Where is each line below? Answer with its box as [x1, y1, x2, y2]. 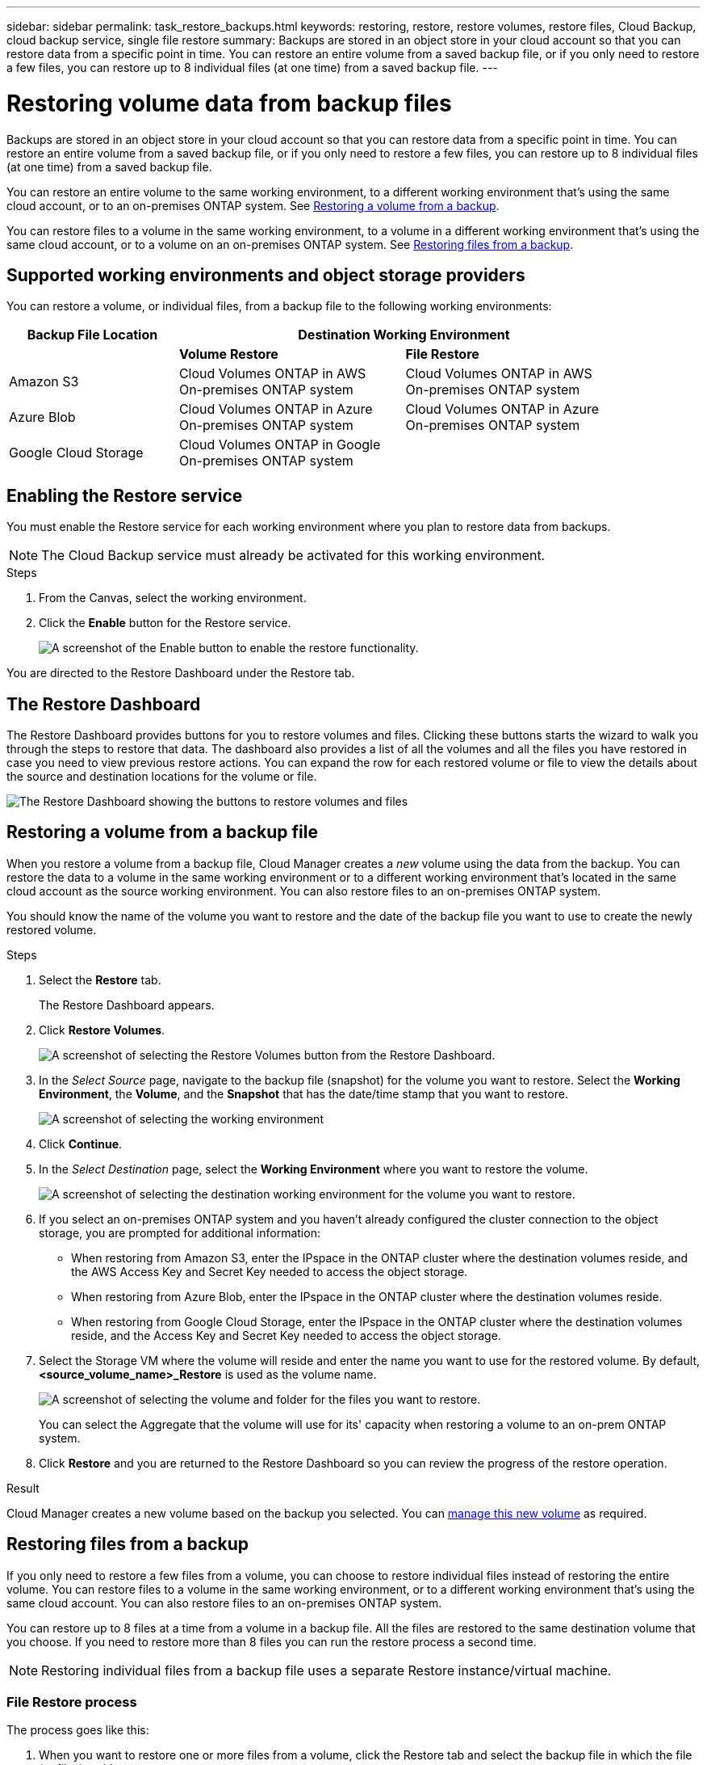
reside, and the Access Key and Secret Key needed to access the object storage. [71, 1328, 501, 1342]
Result [6, 1481, 40, 1495]
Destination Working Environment [298, 326, 510, 343]
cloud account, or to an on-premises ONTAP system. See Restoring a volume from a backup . [6, 198, 500, 213]
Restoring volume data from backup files [6, 89, 452, 117]
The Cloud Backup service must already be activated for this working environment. [41, 547, 546, 564]
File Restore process [6, 1694, 137, 1711]
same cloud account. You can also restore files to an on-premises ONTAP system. [6, 1595, 442, 1610]
